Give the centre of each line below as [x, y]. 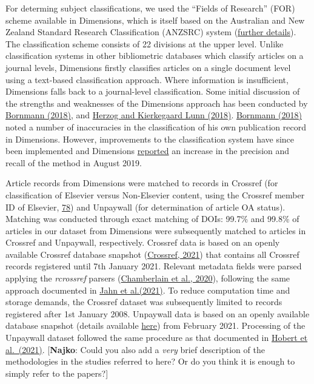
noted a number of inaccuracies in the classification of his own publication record [156, 126]
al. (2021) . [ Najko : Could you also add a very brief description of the [135, 349]
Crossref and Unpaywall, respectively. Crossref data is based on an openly [143, 242]
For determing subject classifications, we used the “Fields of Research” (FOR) [150, 8]
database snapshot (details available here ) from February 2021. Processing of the [155, 325]
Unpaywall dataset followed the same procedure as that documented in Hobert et [157, 338]
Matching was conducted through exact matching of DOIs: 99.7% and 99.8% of [152, 219]
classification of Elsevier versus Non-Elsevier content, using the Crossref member [155, 194]
